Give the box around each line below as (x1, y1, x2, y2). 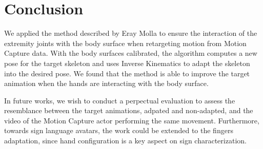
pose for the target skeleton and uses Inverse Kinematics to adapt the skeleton (4, 57, 250, 68)
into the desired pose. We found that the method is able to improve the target (4, 68, 250, 78)
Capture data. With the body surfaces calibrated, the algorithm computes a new (4, 48, 257, 58)
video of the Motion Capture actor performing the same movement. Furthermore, (4, 115, 259, 125)
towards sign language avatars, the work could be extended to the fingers (4, 125, 233, 136)
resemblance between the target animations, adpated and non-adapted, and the (4, 105, 253, 116)
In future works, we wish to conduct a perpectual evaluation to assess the (4, 95, 235, 105)
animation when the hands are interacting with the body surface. (4, 78, 209, 89)
